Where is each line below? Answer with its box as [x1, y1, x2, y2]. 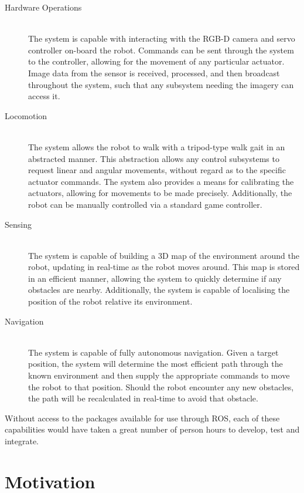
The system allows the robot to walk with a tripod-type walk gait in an [28, 140, 285, 153]
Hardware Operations [5, 1, 82, 13]
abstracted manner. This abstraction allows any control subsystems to [28, 152, 279, 164]
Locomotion [5, 109, 47, 121]
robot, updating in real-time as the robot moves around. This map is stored [28, 261, 300, 273]
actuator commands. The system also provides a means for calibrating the [28, 175, 294, 187]
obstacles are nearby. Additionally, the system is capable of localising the [28, 283, 290, 296]
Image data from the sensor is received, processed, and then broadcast [28, 66, 280, 79]
